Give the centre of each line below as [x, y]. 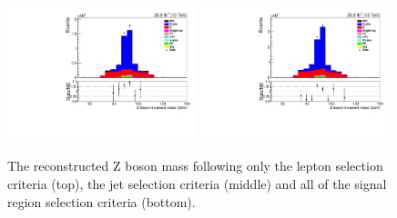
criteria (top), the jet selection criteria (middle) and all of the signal [197, 183]
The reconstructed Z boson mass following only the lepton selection [195, 166]
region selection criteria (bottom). [102, 201]
